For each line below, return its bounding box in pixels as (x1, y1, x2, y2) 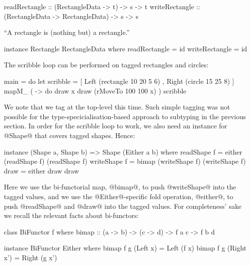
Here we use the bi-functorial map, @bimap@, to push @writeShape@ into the (4, 182, 236, 192)
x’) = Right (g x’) (4, 252, 57, 262)
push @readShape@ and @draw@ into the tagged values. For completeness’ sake (4, 201, 242, 211)
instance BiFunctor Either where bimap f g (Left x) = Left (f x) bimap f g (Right (4, 243, 247, 253)
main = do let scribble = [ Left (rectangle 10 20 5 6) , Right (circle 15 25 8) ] (4, 76, 234, 86)
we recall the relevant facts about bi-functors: (4, 210, 139, 220)
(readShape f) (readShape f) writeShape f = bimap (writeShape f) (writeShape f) (4, 156, 246, 166)
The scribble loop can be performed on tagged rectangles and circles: (4, 60, 209, 70)
